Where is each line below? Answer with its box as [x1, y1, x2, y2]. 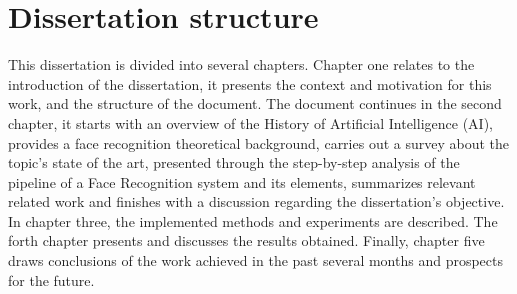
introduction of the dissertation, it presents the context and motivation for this [8, 73, 492, 94]
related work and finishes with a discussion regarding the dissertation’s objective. [8, 191, 505, 212]
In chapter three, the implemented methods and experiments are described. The [8, 210, 498, 231]
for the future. [8, 269, 95, 290]
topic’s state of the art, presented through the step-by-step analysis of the [8, 152, 460, 173]
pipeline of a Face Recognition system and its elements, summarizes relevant [8, 171, 476, 192]
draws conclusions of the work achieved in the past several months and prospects [8, 250, 504, 271]
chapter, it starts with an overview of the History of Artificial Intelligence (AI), [8, 112, 493, 133]
